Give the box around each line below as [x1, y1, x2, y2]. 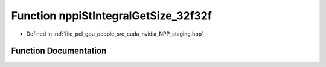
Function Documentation [11, 46, 107, 56]
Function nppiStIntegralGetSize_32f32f [11, 9, 213, 22]
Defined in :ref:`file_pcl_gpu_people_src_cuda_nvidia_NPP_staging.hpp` [26, 30, 204, 37]
